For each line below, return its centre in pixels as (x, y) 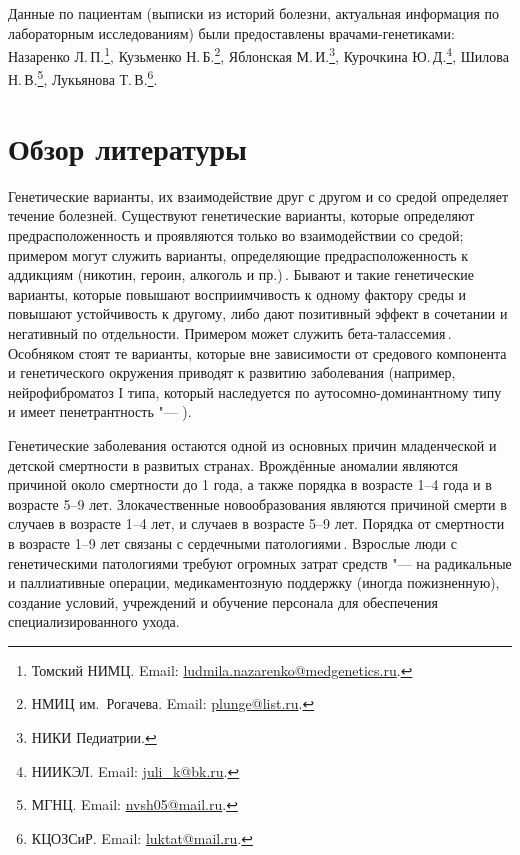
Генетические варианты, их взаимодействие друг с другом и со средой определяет (258, 195)
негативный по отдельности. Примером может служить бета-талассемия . (230, 332)
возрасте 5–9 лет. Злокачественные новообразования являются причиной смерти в (257, 503)
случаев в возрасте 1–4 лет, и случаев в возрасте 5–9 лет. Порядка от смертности (256, 523)
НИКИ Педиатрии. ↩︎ (94, 737)
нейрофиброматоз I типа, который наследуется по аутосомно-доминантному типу (255, 391)
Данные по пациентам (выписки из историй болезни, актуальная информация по (254, 13)
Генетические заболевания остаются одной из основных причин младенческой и (252, 444)
